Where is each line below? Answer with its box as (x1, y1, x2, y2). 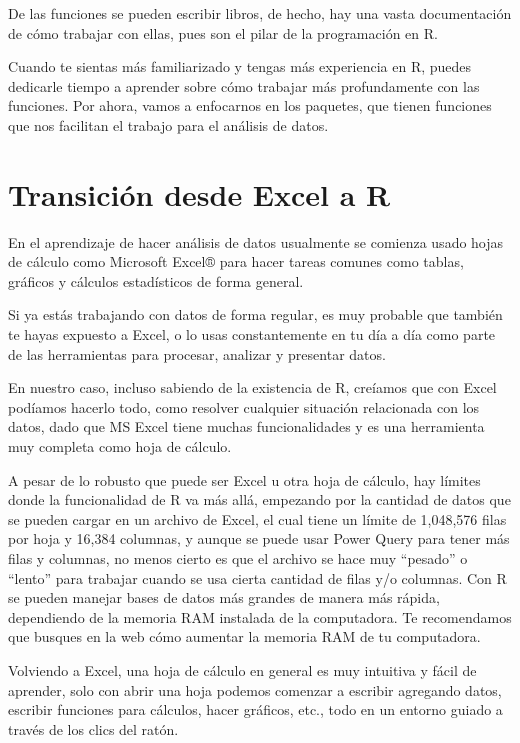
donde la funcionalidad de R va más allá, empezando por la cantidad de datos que (8, 489, 511, 510)
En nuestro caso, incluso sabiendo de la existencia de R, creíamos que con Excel (8, 377, 497, 398)
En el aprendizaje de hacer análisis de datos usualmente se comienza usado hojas (8, 231, 504, 252)
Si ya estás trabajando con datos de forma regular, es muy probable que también (8, 304, 503, 325)
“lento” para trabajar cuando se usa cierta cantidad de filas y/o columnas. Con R (8, 567, 507, 588)
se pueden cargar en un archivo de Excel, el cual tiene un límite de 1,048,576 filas (8, 508, 507, 529)
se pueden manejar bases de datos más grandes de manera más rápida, (8, 587, 440, 608)
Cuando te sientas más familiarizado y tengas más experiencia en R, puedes (8, 56, 472, 77)
